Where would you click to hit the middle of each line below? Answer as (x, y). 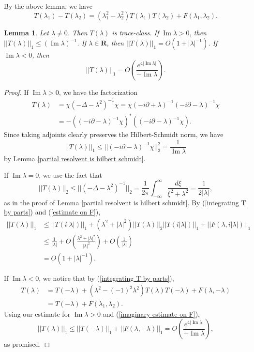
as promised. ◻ (27, 344)
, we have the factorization (98, 92)
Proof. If (16, 92)
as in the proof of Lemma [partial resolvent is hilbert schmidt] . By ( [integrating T (125, 202)
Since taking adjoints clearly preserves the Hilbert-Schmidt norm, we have (114, 134)
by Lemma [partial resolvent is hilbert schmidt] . (75, 159)
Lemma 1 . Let (26, 32)
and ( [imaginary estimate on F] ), (151, 314)
